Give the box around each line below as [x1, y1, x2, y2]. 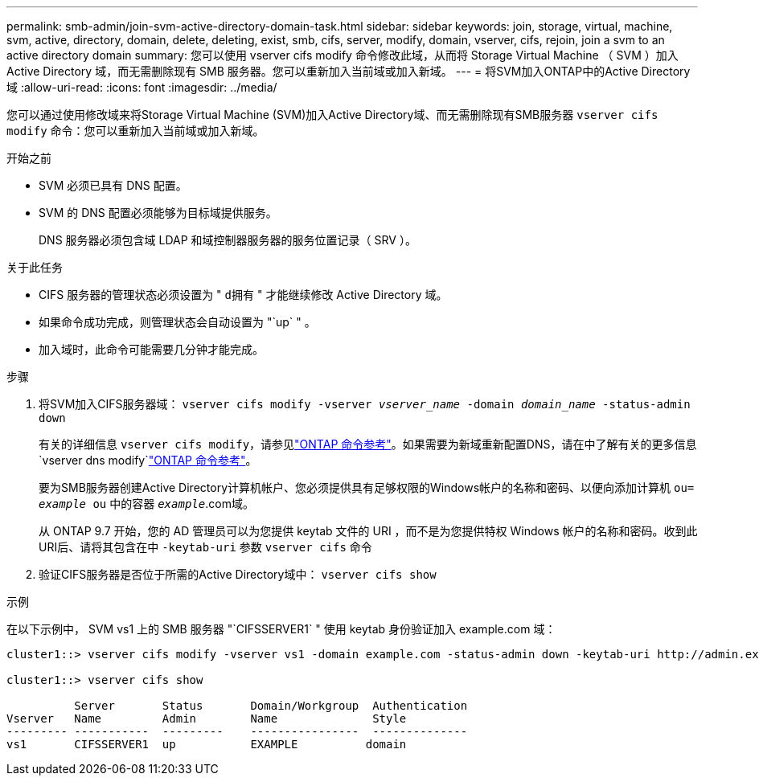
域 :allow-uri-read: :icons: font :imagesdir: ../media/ [6, 80, 277, 94]
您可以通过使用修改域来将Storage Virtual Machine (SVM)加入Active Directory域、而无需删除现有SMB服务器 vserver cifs [6, 108, 658, 121]
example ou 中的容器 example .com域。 [39, 497, 254, 510]
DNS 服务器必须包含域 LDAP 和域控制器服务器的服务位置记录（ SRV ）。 [39, 233, 416, 247]
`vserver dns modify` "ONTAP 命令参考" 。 [39, 453, 257, 467]
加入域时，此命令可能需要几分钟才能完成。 [39, 342, 264, 356]
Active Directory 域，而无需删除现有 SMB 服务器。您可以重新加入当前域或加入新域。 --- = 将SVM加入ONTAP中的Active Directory [6, 64, 691, 78]
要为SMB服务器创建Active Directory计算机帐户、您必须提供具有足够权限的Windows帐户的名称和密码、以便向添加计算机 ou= [39, 481, 695, 494]
